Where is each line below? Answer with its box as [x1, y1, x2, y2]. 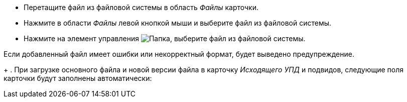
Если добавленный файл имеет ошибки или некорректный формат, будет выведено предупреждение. [4, 50, 354, 58]
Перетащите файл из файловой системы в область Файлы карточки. [24, 3, 259, 12]
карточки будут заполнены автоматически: [4, 74, 152, 82]
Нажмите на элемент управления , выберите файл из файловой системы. [24, 34, 306, 43]
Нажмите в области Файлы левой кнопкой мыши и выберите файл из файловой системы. [24, 19, 332, 27]
